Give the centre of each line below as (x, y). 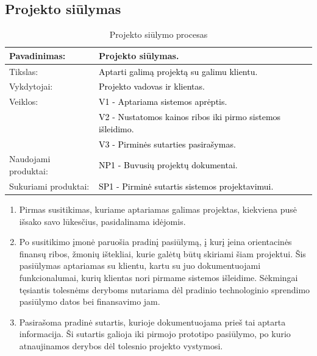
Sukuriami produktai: (49, 186)
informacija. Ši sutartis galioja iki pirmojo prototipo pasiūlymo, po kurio (155, 334)
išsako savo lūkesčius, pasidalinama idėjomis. (102, 221)
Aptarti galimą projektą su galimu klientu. (178, 71)
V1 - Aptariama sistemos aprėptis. (163, 101)
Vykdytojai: (31, 86)
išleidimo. (116, 128)
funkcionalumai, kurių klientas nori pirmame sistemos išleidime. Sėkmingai (158, 277)
